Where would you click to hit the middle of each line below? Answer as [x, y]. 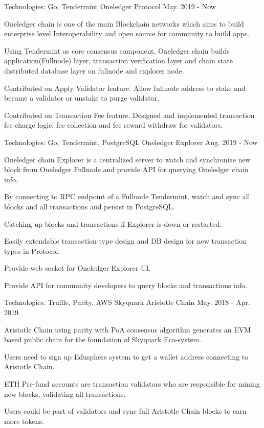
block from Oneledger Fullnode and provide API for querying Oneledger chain [126, 169]
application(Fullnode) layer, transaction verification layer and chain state [119, 61]
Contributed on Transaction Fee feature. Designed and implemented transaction [129, 115]
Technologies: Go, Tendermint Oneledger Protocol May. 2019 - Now [110, 6]
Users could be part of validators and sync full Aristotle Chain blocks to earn [125, 411]
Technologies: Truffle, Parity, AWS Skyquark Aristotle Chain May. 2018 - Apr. [127, 302]
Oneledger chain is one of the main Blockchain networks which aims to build [124, 23]
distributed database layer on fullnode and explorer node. [94, 70]
